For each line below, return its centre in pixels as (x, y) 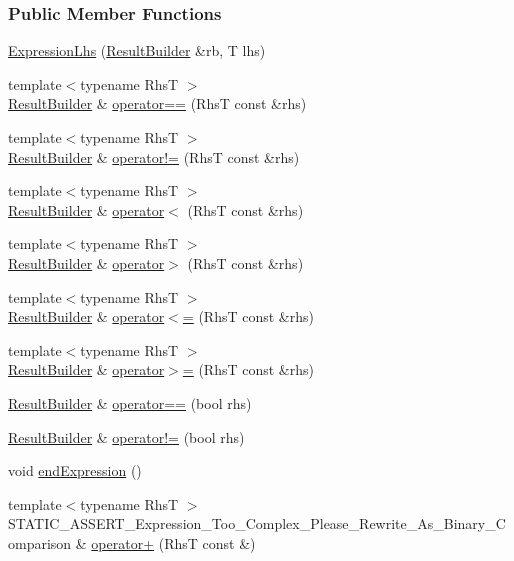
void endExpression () (75, 470)
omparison (40, 542)
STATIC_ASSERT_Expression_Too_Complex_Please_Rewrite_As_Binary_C (257, 523)
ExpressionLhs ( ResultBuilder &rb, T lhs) (137, 50)
